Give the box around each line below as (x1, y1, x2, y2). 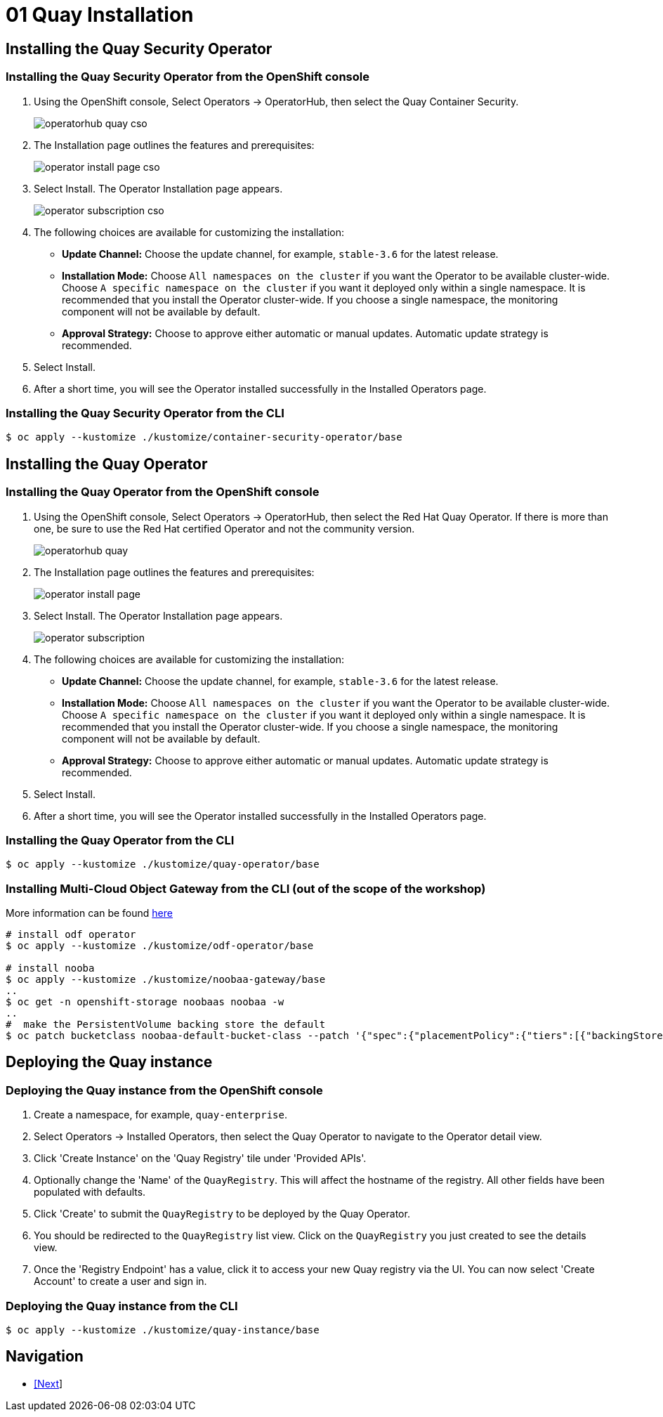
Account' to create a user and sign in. (34, 1275, 207, 1288)
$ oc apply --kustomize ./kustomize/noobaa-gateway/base (6, 974, 326, 986)
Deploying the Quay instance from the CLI (6, 1298, 238, 1313)
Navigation (6, 1347, 84, 1366)
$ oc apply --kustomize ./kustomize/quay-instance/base (6, 1324, 320, 1336)
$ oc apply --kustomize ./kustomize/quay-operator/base (6, 858, 320, 870)
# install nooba (6, 962, 95, 974)
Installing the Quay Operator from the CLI (6, 832, 235, 847)
